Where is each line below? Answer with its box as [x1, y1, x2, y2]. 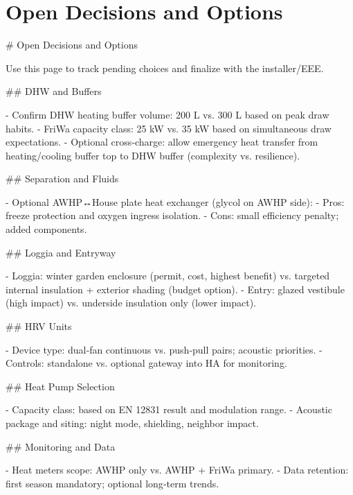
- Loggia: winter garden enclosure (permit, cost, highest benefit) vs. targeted [6, 268, 330, 283]
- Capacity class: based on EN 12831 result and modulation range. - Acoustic [6, 402, 332, 417]
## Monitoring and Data [6, 439, 116, 453]
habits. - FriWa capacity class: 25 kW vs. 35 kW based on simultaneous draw [6, 121, 332, 135]
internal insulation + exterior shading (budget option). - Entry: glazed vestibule [6, 281, 345, 296]
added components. [6, 222, 87, 236]
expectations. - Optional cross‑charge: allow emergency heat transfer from [6, 134, 318, 149]
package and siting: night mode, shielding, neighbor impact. [6, 416, 259, 430]
